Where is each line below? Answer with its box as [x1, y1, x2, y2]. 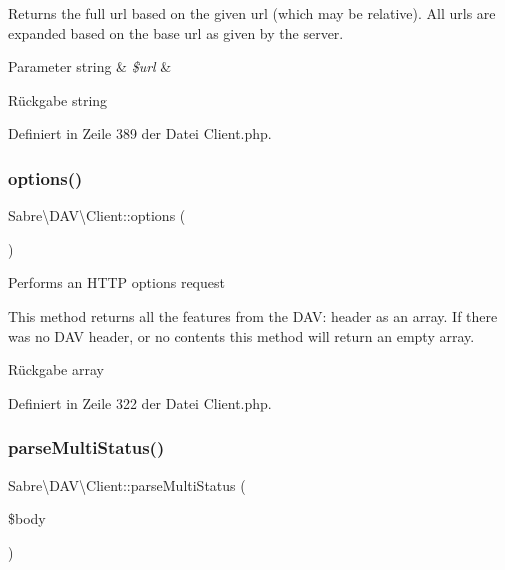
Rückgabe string [8, 89, 108, 110]
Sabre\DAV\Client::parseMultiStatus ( [8, 474, 246, 495]
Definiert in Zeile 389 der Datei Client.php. [8, 123, 272, 144]
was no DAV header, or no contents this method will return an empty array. [8, 325, 475, 346]
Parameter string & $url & [8, 56, 172, 77]
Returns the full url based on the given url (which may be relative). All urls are [8, 3, 496, 23]
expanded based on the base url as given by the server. [8, 22, 344, 43]
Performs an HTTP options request [8, 272, 225, 293]
